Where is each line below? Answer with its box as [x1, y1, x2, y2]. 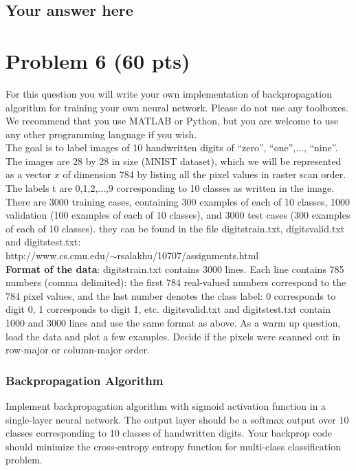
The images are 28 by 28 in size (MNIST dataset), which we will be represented [5, 153, 342, 168]
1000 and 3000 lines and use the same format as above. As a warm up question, [5, 316, 341, 329]
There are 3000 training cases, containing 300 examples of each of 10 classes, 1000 [5, 194, 351, 208]
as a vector [5, 167, 52, 182]
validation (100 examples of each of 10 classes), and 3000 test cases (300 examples [5, 208, 351, 222]
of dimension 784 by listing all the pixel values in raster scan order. [63, 167, 346, 182]
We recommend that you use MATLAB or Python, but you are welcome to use [5, 113, 339, 128]
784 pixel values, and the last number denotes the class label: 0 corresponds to [5, 288, 336, 303]
